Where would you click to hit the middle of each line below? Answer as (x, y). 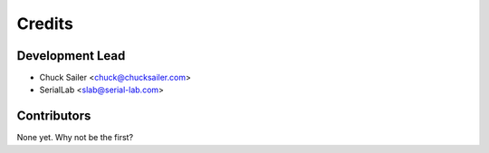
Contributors (54, 116)
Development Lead (71, 56)
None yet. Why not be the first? (75, 138)
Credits (45, 24)
